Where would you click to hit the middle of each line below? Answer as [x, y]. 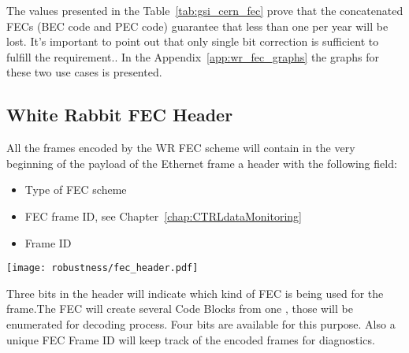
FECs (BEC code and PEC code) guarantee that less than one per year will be [197, 26]
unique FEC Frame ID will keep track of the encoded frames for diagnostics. [191, 339]
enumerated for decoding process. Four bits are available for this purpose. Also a [201, 323]
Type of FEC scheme [76, 190]
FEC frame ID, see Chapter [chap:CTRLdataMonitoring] [163, 216]
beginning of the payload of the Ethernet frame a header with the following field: [202, 163]
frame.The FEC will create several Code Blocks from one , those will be [180, 308]
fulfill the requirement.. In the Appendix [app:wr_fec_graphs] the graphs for [193, 56]
